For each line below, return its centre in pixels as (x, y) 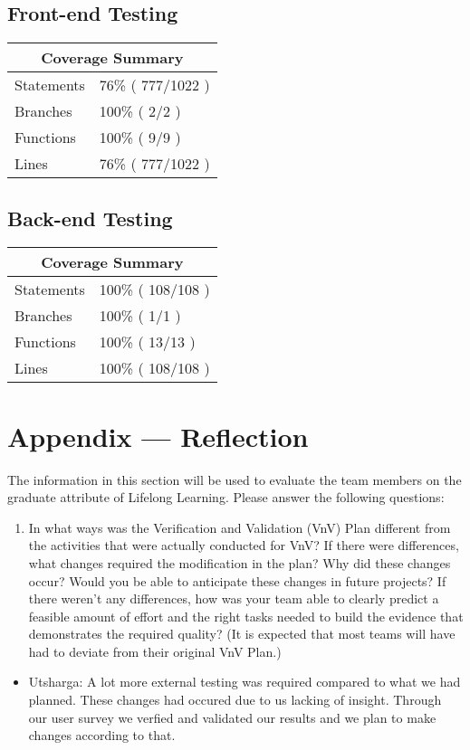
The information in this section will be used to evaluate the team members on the (235, 479)
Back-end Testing (90, 218)
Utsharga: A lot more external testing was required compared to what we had (245, 682)
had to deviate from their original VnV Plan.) (155, 651)
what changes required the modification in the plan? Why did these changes (240, 562)
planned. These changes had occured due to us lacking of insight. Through (235, 700)
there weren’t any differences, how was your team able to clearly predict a (234, 598)
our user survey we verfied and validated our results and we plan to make (232, 717)
